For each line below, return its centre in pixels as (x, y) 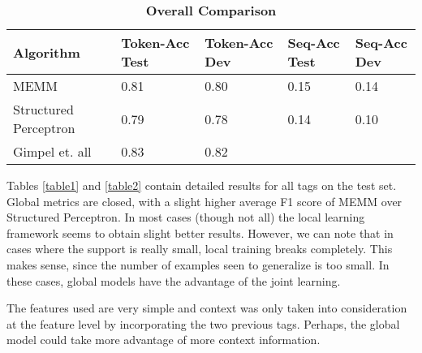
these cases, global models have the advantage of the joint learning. (174, 280)
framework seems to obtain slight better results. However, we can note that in (200, 232)
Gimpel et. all (52, 151)
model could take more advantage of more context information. (164, 340)
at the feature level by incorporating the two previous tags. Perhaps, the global (203, 323)
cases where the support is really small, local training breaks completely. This (200, 249)
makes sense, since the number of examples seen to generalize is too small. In (198, 264)
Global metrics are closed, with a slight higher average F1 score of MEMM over (205, 201)
